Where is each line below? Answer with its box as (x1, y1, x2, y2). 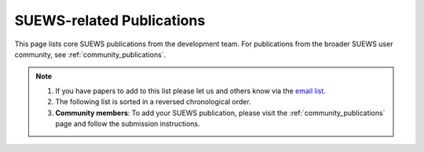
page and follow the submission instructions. (55, 118, 200, 128)
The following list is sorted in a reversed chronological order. (55, 97, 251, 107)
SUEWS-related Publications (14, 12, 206, 29)
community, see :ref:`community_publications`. (14, 49, 166, 59)
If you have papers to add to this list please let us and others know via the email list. (55, 86, 326, 96)
